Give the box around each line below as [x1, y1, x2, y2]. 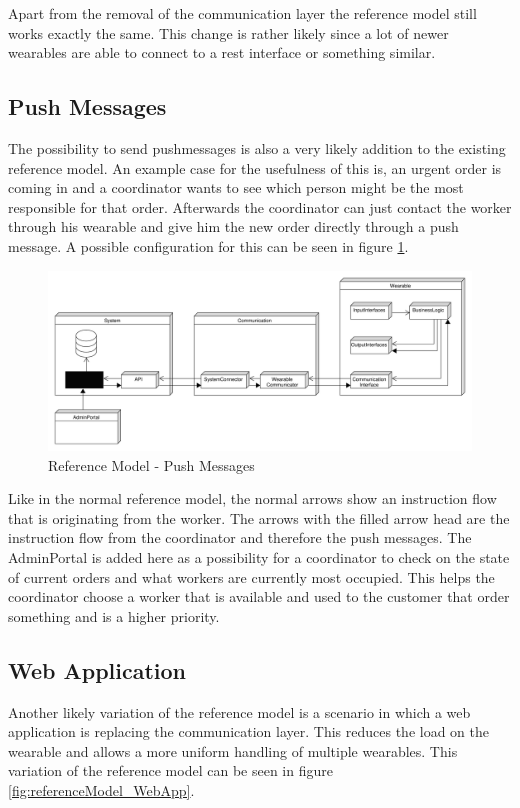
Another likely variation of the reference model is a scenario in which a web [8, 701, 471, 722]
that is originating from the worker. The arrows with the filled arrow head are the [8, 507, 510, 528]
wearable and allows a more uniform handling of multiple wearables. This [8, 740, 458, 761]
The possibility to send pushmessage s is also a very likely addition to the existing [8, 137, 506, 158]
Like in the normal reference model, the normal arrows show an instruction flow [8, 488, 497, 509]
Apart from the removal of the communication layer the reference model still [8, 3, 477, 23]
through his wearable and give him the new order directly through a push [8, 216, 459, 237]
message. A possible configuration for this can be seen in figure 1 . [8, 235, 409, 256]
